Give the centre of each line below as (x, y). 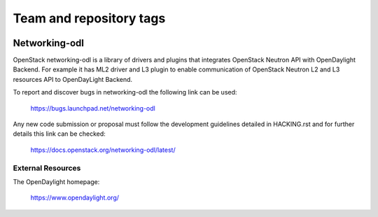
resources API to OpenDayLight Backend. (73, 79)
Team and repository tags (89, 18)
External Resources (47, 168)
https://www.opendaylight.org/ (75, 198)
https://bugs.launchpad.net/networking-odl (93, 108)
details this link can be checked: (59, 134)
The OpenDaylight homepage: (56, 181)
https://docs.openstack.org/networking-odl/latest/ (103, 150)
